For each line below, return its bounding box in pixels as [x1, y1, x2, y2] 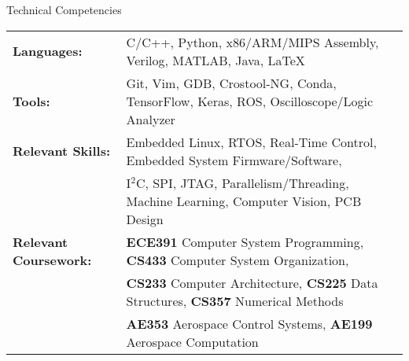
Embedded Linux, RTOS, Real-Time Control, [126, 132, 377, 151]
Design [126, 209, 164, 228]
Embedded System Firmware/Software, [126, 150, 342, 169]
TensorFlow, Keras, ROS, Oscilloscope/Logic [126, 91, 374, 110]
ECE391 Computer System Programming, [126, 232, 364, 251]
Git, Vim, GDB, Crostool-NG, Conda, [126, 73, 337, 92]
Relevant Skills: [13, 142, 111, 160]
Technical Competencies [6, 2, 122, 17]
